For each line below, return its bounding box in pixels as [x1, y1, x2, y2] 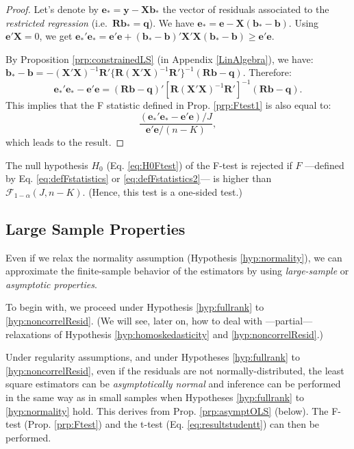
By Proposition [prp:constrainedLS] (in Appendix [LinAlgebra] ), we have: [5, 51, 314, 66]
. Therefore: [242, 65, 292, 79]
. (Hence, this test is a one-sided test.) [82, 184, 242, 198]
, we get [39, 29, 73, 43]
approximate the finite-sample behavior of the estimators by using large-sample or [5, 264, 349, 278]
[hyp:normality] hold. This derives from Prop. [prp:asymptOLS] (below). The [5, 403, 329, 418]
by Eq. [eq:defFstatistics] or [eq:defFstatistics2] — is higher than [5, 171, 272, 185]
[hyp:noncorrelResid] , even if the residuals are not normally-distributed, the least [5, 363, 344, 377]
